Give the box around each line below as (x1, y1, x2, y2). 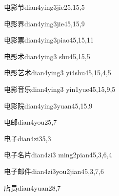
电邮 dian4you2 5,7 (4, 117, 57, 127)
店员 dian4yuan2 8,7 (4, 182, 61, 193)
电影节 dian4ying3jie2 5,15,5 (4, 2, 85, 12)
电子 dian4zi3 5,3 (4, 133, 51, 143)
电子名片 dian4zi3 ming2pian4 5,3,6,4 (4, 150, 112, 160)
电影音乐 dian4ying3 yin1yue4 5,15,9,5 (4, 84, 116, 94)
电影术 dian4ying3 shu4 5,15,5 (4, 51, 90, 61)
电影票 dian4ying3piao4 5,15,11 (4, 35, 94, 45)
